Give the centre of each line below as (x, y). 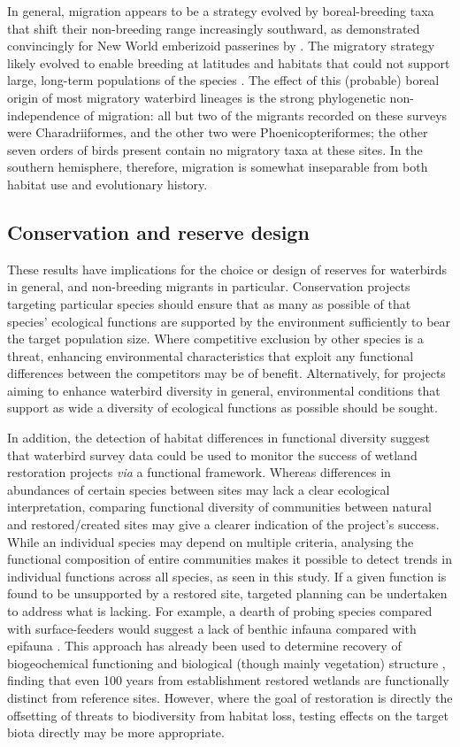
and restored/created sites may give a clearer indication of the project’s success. (223, 524)
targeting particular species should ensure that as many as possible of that (209, 303)
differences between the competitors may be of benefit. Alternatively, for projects (226, 373)
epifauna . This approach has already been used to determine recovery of (204, 646)
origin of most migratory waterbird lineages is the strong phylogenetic (196, 97)
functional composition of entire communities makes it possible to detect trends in (230, 559)
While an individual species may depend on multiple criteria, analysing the (211, 541)
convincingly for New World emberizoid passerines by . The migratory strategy (221, 46)
